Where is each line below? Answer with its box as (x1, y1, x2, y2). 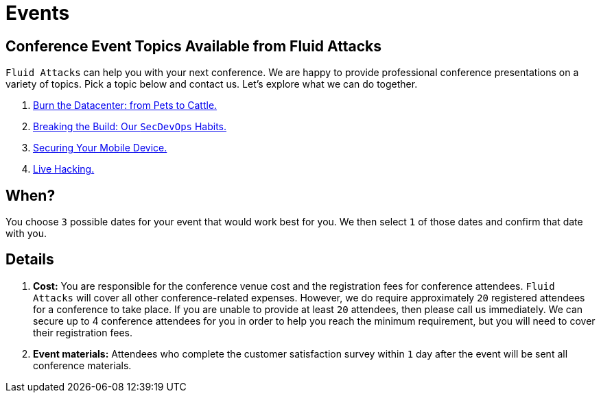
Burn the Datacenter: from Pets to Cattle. (33, 99, 217, 112)
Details (5, 251, 54, 269)
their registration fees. (33, 326, 132, 338)
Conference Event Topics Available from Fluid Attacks (5, 37, 381, 55)
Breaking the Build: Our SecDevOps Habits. (33, 121, 227, 133)
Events (5, 1, 70, 25)
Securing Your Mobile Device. (33, 142, 167, 154)
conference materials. (33, 359, 132, 371)
